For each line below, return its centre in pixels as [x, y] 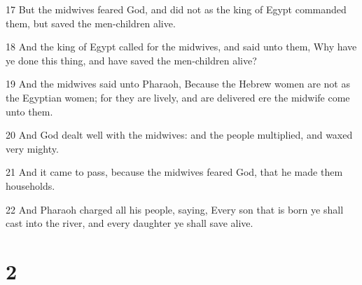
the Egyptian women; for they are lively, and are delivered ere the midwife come [178, 97]
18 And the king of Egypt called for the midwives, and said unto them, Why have [181, 47]
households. [30, 185]
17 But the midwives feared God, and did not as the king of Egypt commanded [176, 9]
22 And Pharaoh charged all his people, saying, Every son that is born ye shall [175, 209]
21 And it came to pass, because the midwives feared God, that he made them [174, 172]
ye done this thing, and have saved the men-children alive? [131, 60]
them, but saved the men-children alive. [91, 23]
